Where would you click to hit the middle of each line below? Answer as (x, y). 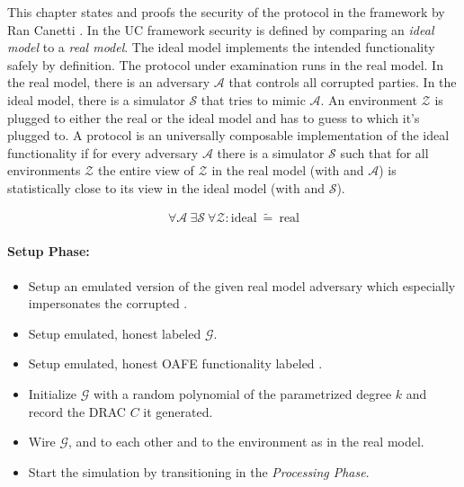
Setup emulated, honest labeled (115, 333)
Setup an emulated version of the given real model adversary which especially (242, 285)
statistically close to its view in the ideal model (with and (166, 187)
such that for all (384, 152)
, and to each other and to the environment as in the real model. (246, 442)
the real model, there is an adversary (109, 82)
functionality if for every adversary (103, 152)
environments (44, 170)
